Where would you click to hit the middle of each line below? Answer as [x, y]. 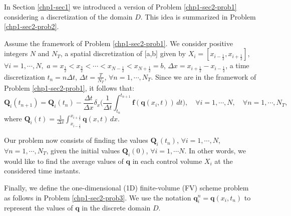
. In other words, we [215, 150]
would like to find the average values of [64, 161]
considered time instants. [42, 171]
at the [224, 161]
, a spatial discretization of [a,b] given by [123, 53]
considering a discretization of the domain [68, 16]
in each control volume [167, 161]
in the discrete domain [116, 208]
